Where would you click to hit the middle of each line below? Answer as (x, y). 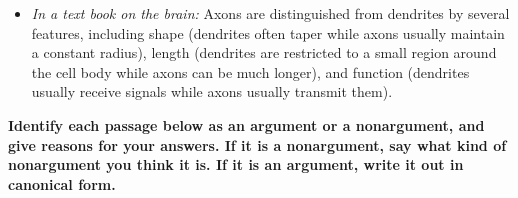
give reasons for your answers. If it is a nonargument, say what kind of (257, 144)
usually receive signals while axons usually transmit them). (212, 91)
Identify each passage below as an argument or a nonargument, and (246, 124)
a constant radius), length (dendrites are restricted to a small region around (264, 52)
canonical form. (62, 183)
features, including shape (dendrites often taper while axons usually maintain (268, 32)
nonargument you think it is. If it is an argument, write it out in (236, 164)
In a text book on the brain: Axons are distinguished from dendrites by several (270, 13)
